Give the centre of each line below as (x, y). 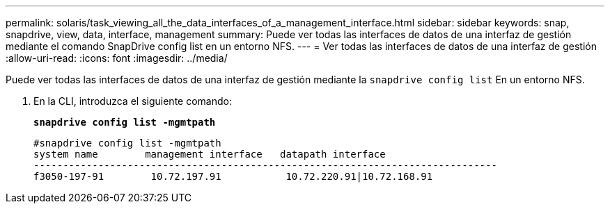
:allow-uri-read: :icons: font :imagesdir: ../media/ (117, 58)
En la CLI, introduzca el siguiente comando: (133, 101)
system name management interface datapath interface (210, 154)
